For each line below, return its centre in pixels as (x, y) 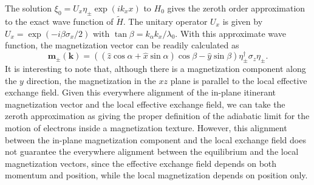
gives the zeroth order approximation (236, 8)
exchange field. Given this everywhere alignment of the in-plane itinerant (140, 92)
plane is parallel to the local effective (239, 80)
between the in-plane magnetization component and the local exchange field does (155, 139)
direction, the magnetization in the (91, 80)
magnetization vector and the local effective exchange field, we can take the (145, 104)
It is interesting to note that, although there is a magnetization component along (155, 69)
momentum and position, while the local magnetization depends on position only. (156, 175)
